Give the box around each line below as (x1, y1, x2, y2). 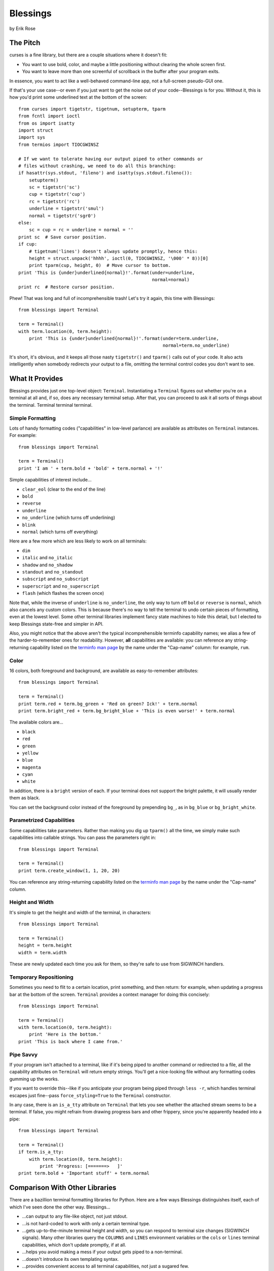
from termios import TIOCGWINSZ (18, 141, 99, 147)
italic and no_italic (22, 555, 73, 561)
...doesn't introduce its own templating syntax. (22, 1256, 119, 1262)
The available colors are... (9, 719, 63, 725)
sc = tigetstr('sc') (28, 185, 80, 190)
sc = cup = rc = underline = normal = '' (28, 227, 134, 233)
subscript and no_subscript (22, 576, 89, 582)
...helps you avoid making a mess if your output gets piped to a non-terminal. (22, 1249, 183, 1255)
